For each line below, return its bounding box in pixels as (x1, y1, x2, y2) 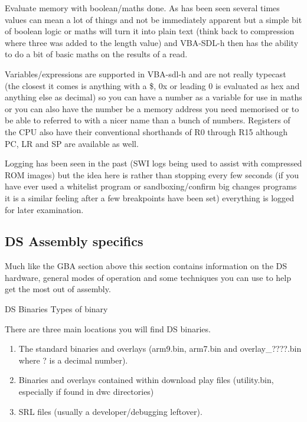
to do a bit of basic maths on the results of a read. (5, 48, 188, 60)
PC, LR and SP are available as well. (5, 137, 139, 149)
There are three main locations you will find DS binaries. (5, 322, 211, 335)
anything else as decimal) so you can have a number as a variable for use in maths (5, 91, 302, 103)
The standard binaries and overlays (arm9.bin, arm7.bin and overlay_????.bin (18, 342, 302, 355)
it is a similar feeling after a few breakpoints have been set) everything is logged (5, 191, 295, 204)
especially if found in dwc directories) (18, 385, 154, 398)
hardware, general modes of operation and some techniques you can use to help (5, 271, 291, 283)
